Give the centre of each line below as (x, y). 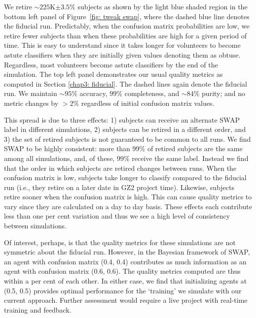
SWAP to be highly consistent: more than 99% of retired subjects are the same (123, 148)
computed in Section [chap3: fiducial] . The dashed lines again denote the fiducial (126, 83)
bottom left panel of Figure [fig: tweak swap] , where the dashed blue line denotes (127, 16)
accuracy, (93, 93)
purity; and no (224, 93)
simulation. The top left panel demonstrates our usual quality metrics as (113, 74)
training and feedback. (38, 309)
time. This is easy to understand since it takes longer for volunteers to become (122, 45)
